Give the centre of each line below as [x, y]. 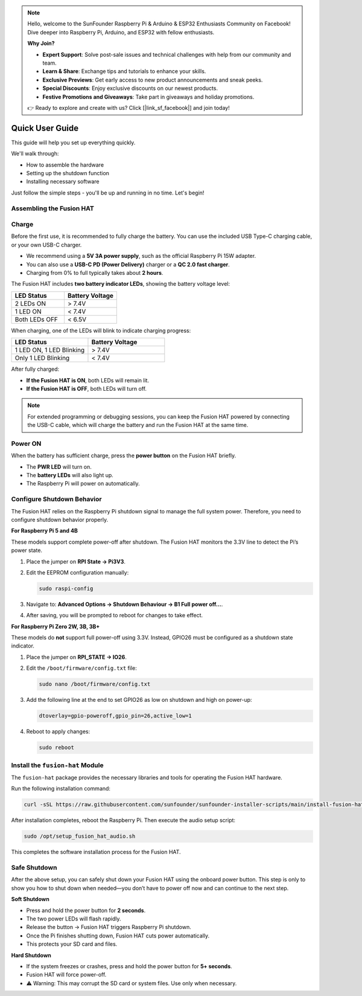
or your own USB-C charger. [46, 245]
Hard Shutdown [31, 955]
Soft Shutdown [30, 899]
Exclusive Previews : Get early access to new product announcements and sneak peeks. [153, 80]
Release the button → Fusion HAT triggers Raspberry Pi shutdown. [109, 927]
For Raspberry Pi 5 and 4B [44, 531]
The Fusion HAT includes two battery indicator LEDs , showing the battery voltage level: [121, 284]
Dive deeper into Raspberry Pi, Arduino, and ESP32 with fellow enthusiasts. [121, 32]
